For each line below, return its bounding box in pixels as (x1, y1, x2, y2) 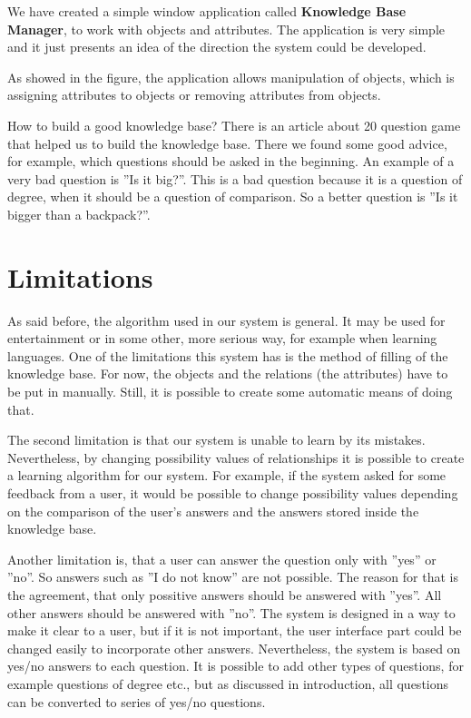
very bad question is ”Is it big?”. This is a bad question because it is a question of (7, 169, 463, 188)
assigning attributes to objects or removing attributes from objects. (7, 85, 381, 104)
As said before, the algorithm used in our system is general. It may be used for (7, 310, 446, 329)
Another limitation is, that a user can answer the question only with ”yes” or (7, 549, 437, 568)
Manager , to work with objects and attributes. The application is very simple (7, 19, 445, 38)
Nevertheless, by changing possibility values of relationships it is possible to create (7, 448, 465, 467)
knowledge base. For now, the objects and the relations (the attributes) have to (7, 364, 448, 383)
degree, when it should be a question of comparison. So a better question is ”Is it (7, 187, 458, 206)
